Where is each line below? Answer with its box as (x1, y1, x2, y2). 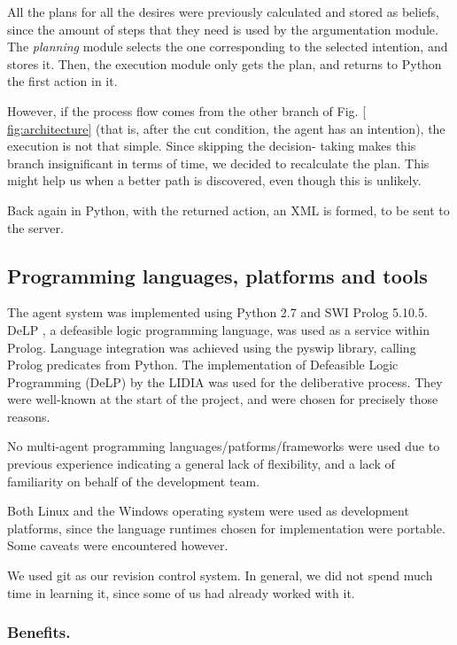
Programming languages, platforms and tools (7, 261, 428, 289)
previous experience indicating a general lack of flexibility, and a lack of (7, 455, 395, 473)
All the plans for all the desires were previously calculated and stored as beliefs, (7, 3, 439, 20)
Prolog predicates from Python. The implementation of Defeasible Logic (7, 355, 399, 374)
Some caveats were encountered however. (7, 536, 228, 555)
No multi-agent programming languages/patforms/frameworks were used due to (7, 437, 440, 455)
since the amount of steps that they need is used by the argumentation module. (7, 19, 438, 38)
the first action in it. (7, 72, 118, 90)
